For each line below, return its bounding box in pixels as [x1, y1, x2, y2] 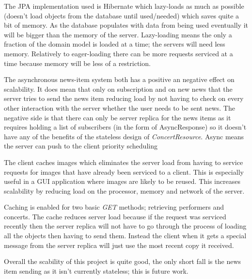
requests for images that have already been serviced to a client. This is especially [4, 166, 244, 177]
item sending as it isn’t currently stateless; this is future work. [4, 265, 189, 276]
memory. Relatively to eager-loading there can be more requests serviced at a [4, 48, 233, 58]
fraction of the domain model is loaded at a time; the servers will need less [4, 39, 225, 49]
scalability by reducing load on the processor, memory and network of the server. [4, 185, 245, 196]
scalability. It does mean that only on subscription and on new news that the [4, 83, 233, 94]
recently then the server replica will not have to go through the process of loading [4, 221, 247, 231]
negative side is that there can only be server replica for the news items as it [4, 112, 231, 122]
